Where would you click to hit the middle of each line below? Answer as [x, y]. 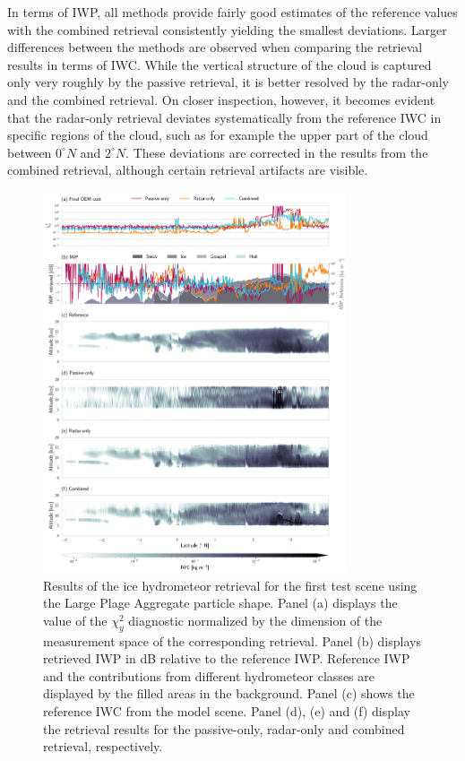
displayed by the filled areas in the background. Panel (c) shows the [229, 693]
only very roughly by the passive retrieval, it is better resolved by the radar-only [228, 82]
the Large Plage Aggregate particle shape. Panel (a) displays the [220, 603]
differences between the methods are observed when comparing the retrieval [215, 47]
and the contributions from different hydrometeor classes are [209, 675]
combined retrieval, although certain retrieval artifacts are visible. [188, 170]
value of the [75, 620]
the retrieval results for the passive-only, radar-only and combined [224, 728]
